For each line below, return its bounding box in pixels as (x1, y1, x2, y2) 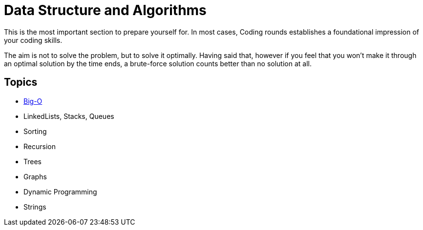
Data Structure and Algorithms (4, 2, 207, 19)
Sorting (23, 127, 47, 135)
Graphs (23, 172, 47, 181)
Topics (4, 76, 38, 89)
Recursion (23, 142, 56, 151)
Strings (23, 202, 46, 211)
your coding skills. (4, 36, 63, 44)
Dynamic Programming (23, 187, 97, 196)
